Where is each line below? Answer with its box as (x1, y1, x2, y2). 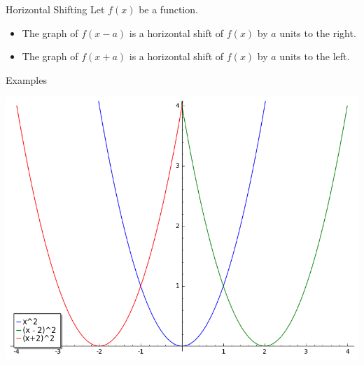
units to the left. (279, 49, 350, 64)
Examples (6, 72, 47, 87)
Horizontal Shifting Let (6, 2, 105, 16)
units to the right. (279, 25, 356, 40)
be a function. (139, 2, 198, 16)
